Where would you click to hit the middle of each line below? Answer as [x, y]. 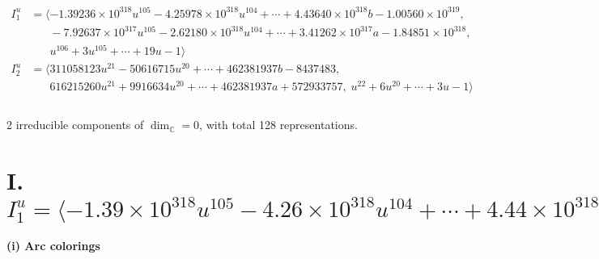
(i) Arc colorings [53, 246]
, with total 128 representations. [278, 125]
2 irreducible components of [75, 125]
